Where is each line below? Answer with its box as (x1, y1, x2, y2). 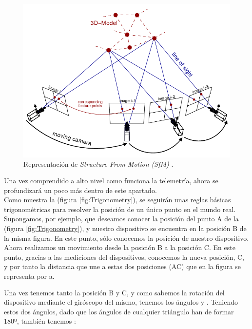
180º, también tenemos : (4, 316, 76, 326)
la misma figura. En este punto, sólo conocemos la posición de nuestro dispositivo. (4, 232, 249, 243)
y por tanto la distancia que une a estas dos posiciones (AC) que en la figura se (4, 261, 241, 271)
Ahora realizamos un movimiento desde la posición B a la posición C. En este (4, 242, 235, 252)
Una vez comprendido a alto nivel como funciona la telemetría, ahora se (4, 175, 218, 185)
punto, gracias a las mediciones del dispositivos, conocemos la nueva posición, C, (4, 252, 244, 262)
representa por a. (4, 271, 55, 281)
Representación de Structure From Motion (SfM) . (23, 159, 174, 169)
